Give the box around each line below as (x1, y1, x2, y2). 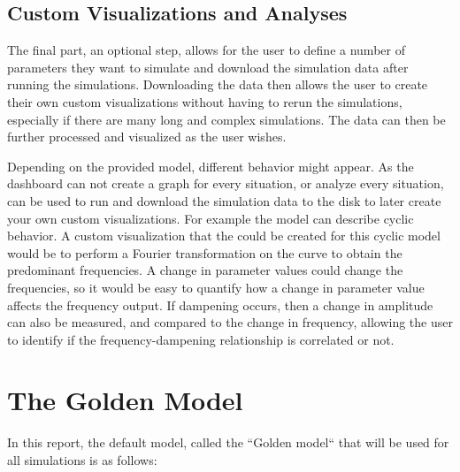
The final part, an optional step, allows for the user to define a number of (7, 41, 405, 59)
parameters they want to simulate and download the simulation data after (7, 57, 409, 76)
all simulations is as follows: (7, 451, 157, 469)
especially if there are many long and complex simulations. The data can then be (7, 110, 446, 128)
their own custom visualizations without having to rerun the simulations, (7, 92, 402, 110)
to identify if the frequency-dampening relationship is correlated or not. (7, 330, 395, 348)
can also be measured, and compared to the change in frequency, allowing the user (7, 313, 453, 331)
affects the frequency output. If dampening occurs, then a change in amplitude (7, 295, 433, 314)
